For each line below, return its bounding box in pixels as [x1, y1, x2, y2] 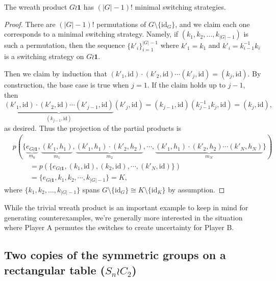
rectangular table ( [4, 262, 105, 277]
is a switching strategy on [4, 51, 84, 62]
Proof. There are [4, 18, 56, 29]
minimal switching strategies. [135, 2, 226, 12]
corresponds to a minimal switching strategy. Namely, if [4, 29, 179, 39]
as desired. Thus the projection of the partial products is [4, 122, 182, 133]
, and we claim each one [175, 18, 250, 29]
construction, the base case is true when [4, 79, 129, 90]
